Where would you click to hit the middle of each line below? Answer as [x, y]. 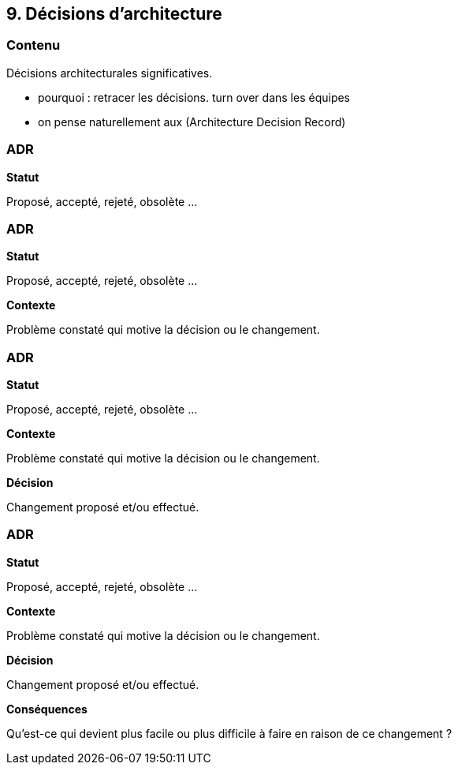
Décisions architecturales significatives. [110, 73]
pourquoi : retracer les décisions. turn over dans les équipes [194, 97]
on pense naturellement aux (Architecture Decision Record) [192, 122]
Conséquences [47, 709]
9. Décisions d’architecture [114, 14]
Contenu [34, 45]
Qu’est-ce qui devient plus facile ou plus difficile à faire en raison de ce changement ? [229, 733]
